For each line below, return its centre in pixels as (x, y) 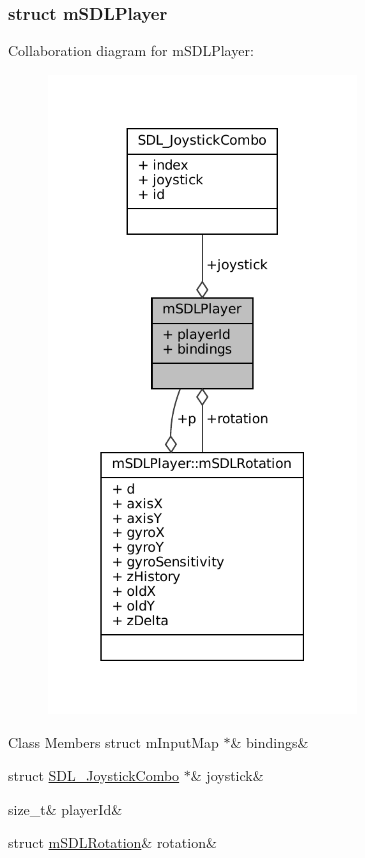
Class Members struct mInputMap (113, 741)
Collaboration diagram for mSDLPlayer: (131, 50)
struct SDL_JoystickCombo (94, 775)
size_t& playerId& (65, 808)
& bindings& (269, 741)
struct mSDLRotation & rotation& (112, 842)
